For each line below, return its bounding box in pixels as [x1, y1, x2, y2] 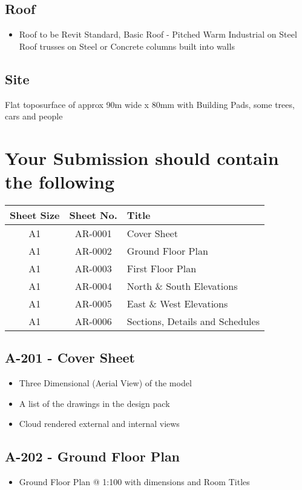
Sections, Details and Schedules [126, 314, 260, 329]
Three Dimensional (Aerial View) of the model [19, 377, 192, 389]
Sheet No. [69, 208, 117, 223]
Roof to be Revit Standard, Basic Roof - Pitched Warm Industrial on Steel [19, 28, 297, 41]
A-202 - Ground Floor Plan [5, 447, 180, 466]
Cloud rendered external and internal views [19, 417, 180, 430]
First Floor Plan [126, 261, 197, 276]
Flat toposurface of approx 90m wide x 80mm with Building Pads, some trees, [5, 98, 295, 110]
